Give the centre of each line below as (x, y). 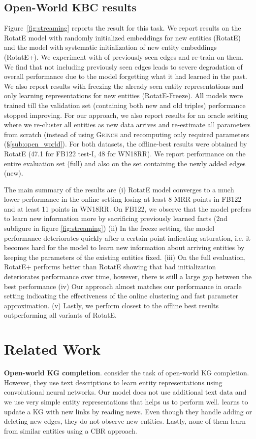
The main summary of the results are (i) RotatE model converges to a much (119, 189)
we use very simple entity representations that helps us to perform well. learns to (126, 401)
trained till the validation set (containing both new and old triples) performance (125, 105)
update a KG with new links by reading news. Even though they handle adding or (128, 411)
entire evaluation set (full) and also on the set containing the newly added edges (125, 163)
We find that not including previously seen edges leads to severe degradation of (123, 66)
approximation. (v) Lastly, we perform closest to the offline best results (111, 305)
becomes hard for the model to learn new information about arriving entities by (124, 247)
